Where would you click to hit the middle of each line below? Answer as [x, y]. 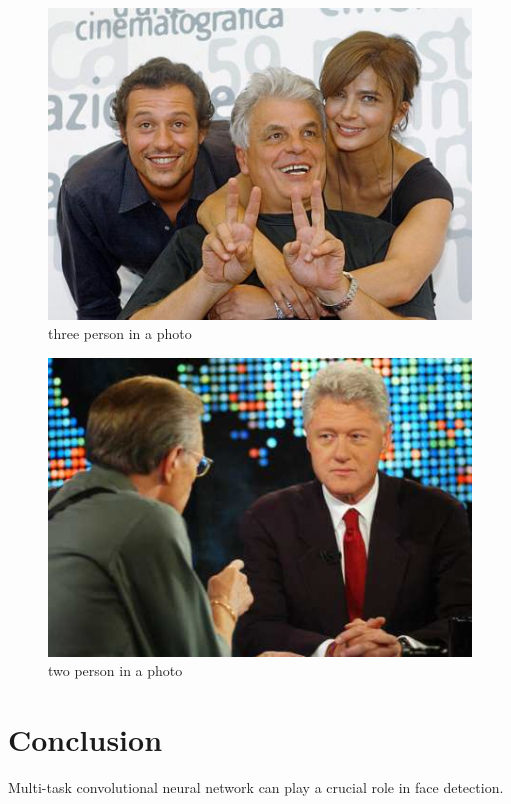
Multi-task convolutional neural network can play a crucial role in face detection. [256, 787]
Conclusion [85, 739]
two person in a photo [115, 670]
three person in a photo [120, 333]
